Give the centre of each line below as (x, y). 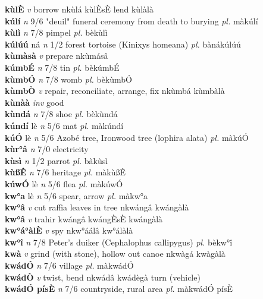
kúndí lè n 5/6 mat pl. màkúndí (64, 125)
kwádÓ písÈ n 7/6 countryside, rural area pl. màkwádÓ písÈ (119, 289)
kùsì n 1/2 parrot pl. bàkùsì (57, 160)
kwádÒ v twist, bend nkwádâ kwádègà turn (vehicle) (103, 277)
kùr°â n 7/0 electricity (47, 149)
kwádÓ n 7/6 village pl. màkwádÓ (69, 265)
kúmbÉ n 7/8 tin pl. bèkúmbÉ (62, 67)
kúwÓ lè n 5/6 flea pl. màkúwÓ (64, 183)
